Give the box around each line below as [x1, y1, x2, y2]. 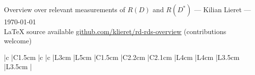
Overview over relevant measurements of [4, 4, 125, 14]
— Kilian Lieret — [194, 4, 251, 14]
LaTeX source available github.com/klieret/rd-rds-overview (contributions [4, 26, 227, 36]
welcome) [4, 36, 32, 46]
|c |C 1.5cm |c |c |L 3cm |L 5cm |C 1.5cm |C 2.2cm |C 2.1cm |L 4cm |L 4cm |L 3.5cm [4, 52, 240, 62]
